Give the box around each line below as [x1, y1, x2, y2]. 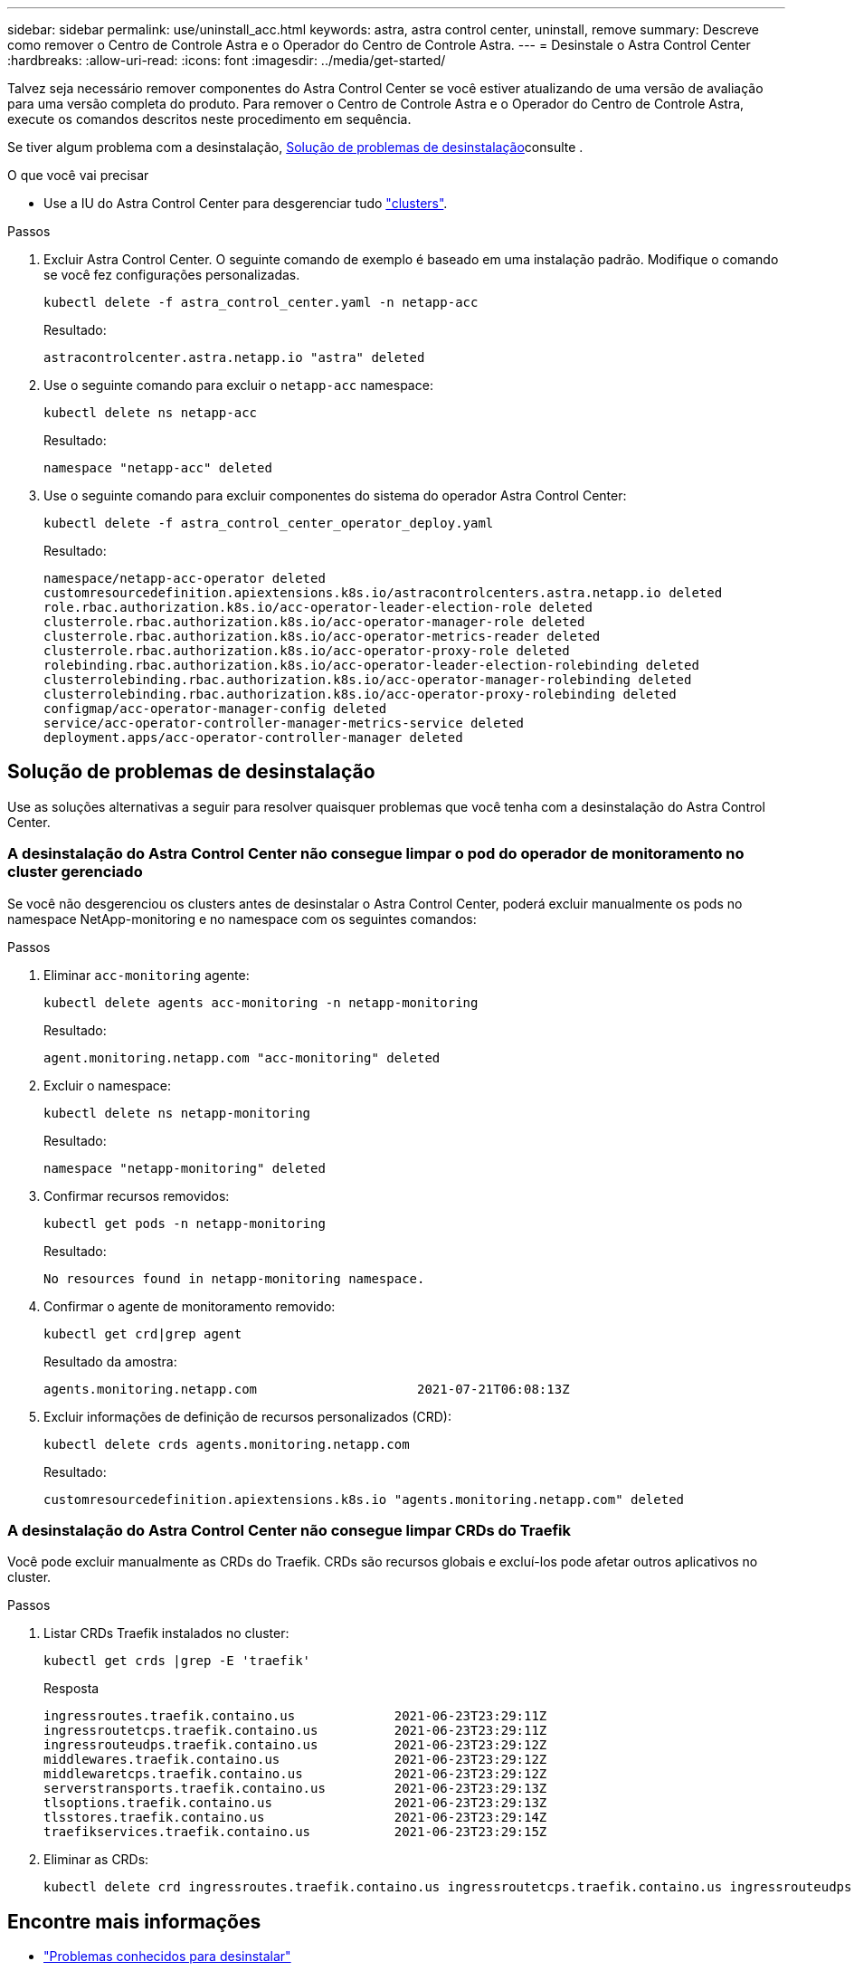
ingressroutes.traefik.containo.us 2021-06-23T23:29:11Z [43, 1709, 547, 1724]
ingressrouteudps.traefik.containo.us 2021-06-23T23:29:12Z [43, 1738, 547, 1753]
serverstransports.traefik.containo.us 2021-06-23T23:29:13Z [43, 1781, 547, 1796]
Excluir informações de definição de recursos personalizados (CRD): [43, 1408, 452, 1424]
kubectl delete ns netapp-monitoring [43, 1105, 311, 1120]
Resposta [43, 1681, 100, 1697]
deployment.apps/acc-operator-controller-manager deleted [43, 730, 463, 745]
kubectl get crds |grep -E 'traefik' [43, 1653, 311, 1669]
